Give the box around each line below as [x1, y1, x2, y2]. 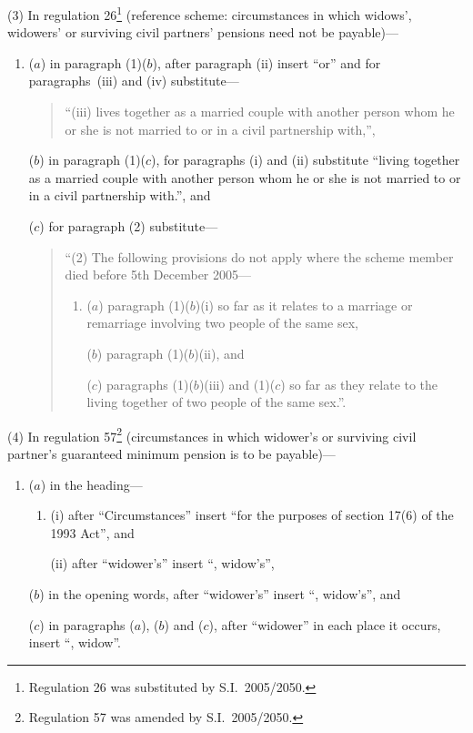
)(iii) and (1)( [198, 374, 276, 393]
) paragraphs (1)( [96, 374, 194, 393]
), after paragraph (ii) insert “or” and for [152, 53, 381, 72]
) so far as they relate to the [280, 374, 438, 393]
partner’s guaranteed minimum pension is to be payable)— [7, 444, 336, 463]
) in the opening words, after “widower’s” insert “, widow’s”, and [39, 584, 401, 603]
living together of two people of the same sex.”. [86, 392, 347, 412]
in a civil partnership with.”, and [28, 186, 211, 205]
